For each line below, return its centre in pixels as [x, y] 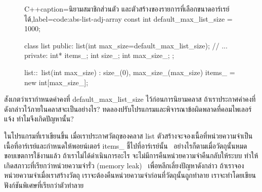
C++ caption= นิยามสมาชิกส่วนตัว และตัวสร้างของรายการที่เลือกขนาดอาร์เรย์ [127, 9]
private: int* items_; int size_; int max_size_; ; [99, 55]
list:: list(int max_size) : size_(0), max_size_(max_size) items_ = [130, 72]
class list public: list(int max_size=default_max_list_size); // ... [126, 45]
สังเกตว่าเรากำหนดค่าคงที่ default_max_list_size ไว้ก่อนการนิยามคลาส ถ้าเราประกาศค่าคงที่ [130, 99]
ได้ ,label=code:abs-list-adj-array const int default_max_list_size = [128, 18]
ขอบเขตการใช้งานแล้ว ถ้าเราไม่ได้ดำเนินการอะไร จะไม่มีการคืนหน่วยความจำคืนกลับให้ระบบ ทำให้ [131, 155]
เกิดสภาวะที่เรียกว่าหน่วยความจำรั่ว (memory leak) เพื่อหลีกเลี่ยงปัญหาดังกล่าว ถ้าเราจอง [124, 165]
